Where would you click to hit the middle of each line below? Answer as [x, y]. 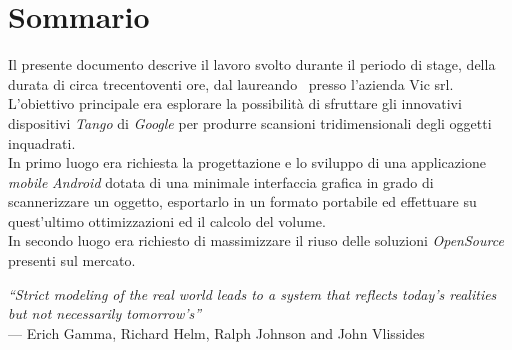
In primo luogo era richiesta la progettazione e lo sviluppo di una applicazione [247, 162]
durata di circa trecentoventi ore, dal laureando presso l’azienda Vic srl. [231, 83]
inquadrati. [42, 142]
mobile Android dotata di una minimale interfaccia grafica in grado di [221, 181]
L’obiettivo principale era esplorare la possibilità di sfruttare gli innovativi [235, 103]
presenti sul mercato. [72, 260]
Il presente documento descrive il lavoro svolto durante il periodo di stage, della [252, 64]
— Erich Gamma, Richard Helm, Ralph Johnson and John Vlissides [216, 332]
